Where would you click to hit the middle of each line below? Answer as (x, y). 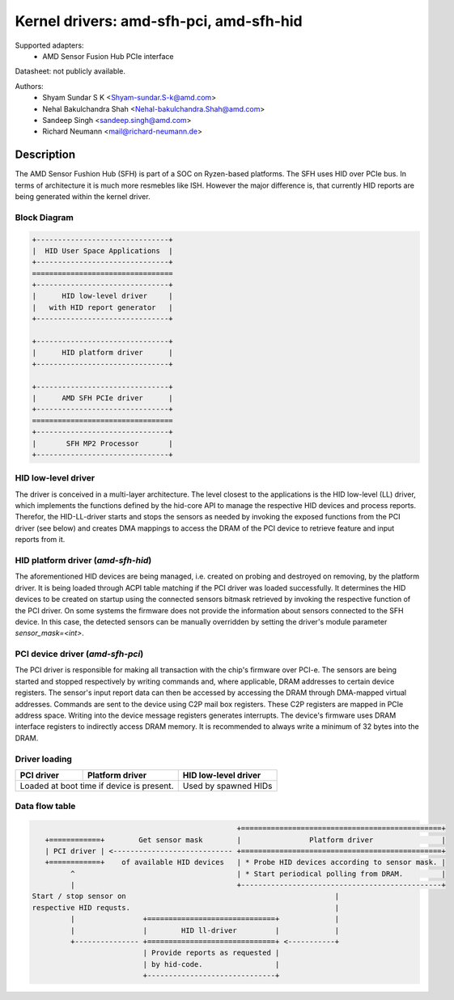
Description (45, 155)
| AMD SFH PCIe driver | (102, 398)
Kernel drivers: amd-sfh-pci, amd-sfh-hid (159, 21)
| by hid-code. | (211, 964)
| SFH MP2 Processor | (102, 443)
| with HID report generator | (102, 307)
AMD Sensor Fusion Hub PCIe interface (108, 56)
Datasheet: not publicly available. (70, 71)
